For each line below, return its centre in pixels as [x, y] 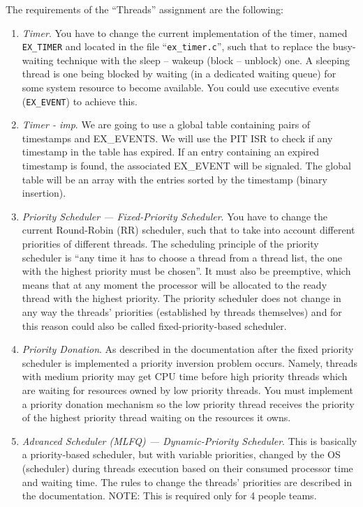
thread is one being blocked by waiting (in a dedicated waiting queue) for [179, 74]
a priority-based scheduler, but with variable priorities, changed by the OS [181, 454]
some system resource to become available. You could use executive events [180, 88]
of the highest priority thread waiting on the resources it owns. [156, 417]
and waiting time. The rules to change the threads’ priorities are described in [187, 482]
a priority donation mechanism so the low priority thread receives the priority [188, 403]
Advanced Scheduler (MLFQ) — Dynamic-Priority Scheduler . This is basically [190, 440]
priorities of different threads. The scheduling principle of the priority [170, 244]
